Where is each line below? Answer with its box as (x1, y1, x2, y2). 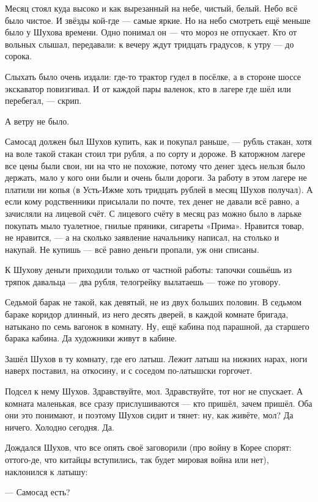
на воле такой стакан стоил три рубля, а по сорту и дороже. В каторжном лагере (5, 147, 305, 159)
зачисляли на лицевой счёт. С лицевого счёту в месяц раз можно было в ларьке (5, 206, 302, 219)
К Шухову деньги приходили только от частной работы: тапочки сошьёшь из (5, 263, 292, 276)
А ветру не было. (5, 114, 70, 127)
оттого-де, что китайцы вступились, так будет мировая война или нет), (5, 453, 269, 465)
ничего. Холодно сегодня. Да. (5, 420, 114, 433)
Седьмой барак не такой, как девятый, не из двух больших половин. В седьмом (5, 296, 302, 308)
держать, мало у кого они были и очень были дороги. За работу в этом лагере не (5, 171, 307, 184)
